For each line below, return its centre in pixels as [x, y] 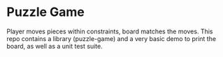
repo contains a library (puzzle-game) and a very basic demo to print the [111, 38]
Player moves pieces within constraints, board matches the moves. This [110, 31]
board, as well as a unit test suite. [55, 46]
